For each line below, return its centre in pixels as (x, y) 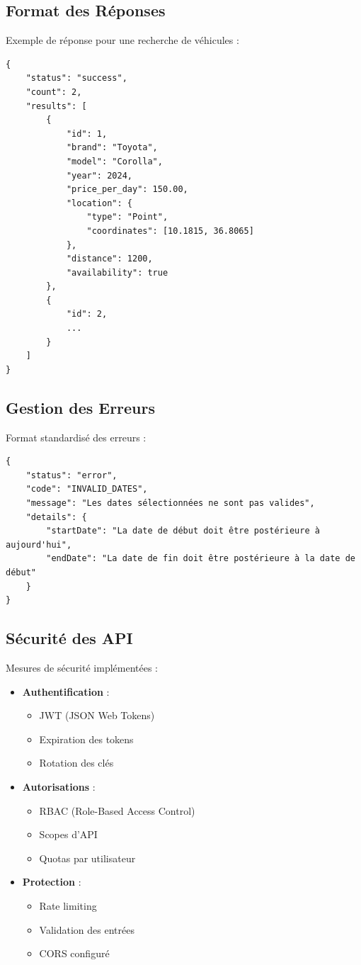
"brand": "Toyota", (112, 148)
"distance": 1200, (109, 259)
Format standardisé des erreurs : (76, 437)
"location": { (99, 203)
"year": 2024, (99, 175)
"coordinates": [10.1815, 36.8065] (170, 231)
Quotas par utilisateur (87, 858)
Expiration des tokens (86, 739)
